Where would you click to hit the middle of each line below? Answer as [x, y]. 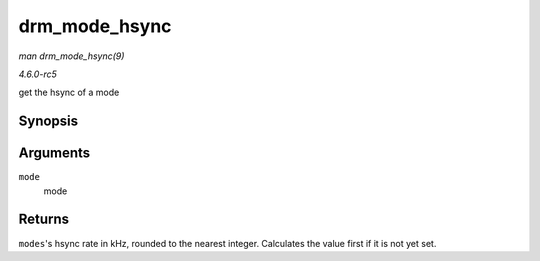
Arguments [54, 153]
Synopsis [48, 121]
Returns [44, 219]
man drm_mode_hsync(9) [71, 56]
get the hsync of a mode [69, 92]
